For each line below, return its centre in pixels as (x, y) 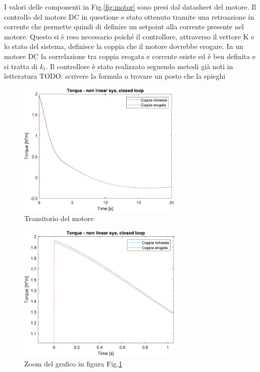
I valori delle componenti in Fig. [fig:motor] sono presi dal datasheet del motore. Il (130, 7)
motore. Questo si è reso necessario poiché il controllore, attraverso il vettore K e (129, 36)
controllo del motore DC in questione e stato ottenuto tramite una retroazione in (129, 16)
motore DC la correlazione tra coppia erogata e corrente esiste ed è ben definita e (130, 56)
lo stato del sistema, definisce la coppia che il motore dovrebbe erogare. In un (124, 46)
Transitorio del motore (59, 218)
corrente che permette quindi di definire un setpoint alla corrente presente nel (124, 26)
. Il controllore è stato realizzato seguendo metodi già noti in (139, 66)
